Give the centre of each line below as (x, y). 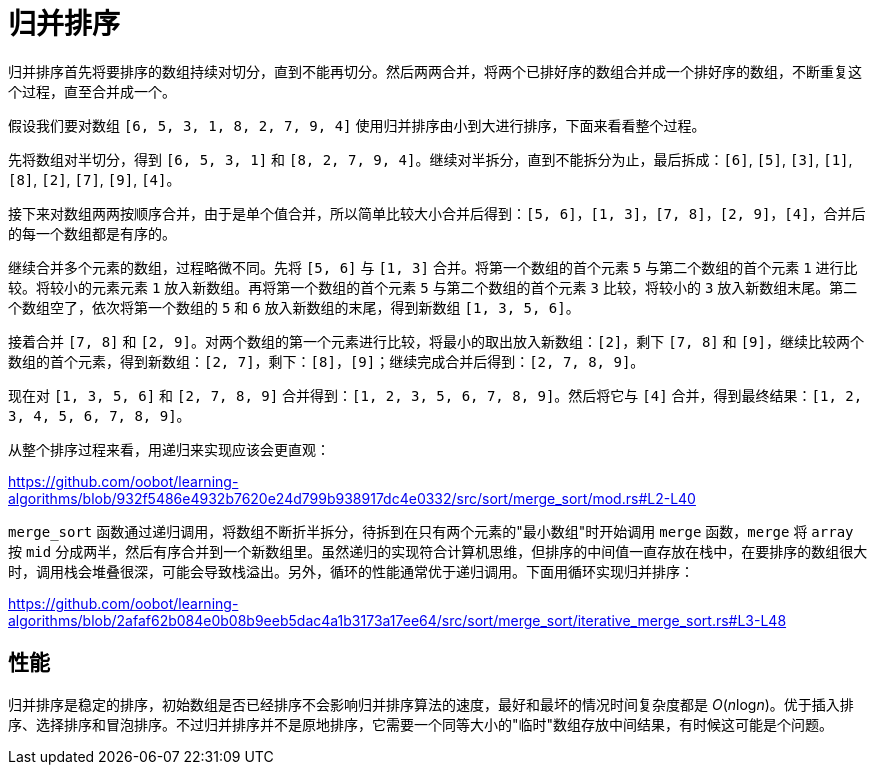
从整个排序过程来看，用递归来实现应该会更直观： (169, 449)
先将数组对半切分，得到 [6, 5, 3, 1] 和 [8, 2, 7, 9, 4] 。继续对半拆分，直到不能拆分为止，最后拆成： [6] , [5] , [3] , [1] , (430, 159)
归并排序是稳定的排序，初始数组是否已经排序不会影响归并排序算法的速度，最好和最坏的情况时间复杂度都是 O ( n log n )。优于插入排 (431, 704)
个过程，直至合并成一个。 (92, 91)
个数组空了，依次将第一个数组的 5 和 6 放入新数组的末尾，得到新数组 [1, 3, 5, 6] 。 (294, 307)
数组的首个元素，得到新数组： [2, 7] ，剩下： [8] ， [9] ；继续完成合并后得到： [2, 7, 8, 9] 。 (326, 361)
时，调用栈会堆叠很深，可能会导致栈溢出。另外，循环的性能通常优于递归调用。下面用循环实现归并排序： (351, 571)
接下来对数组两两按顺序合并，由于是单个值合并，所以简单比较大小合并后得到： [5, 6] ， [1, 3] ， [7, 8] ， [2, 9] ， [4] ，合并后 (437, 213)
